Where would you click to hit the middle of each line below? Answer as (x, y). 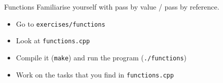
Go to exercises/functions (61, 23)
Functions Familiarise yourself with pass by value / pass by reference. (112, 7)
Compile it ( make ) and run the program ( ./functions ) (101, 57)
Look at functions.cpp (53, 40)
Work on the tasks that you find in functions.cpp (95, 74)
